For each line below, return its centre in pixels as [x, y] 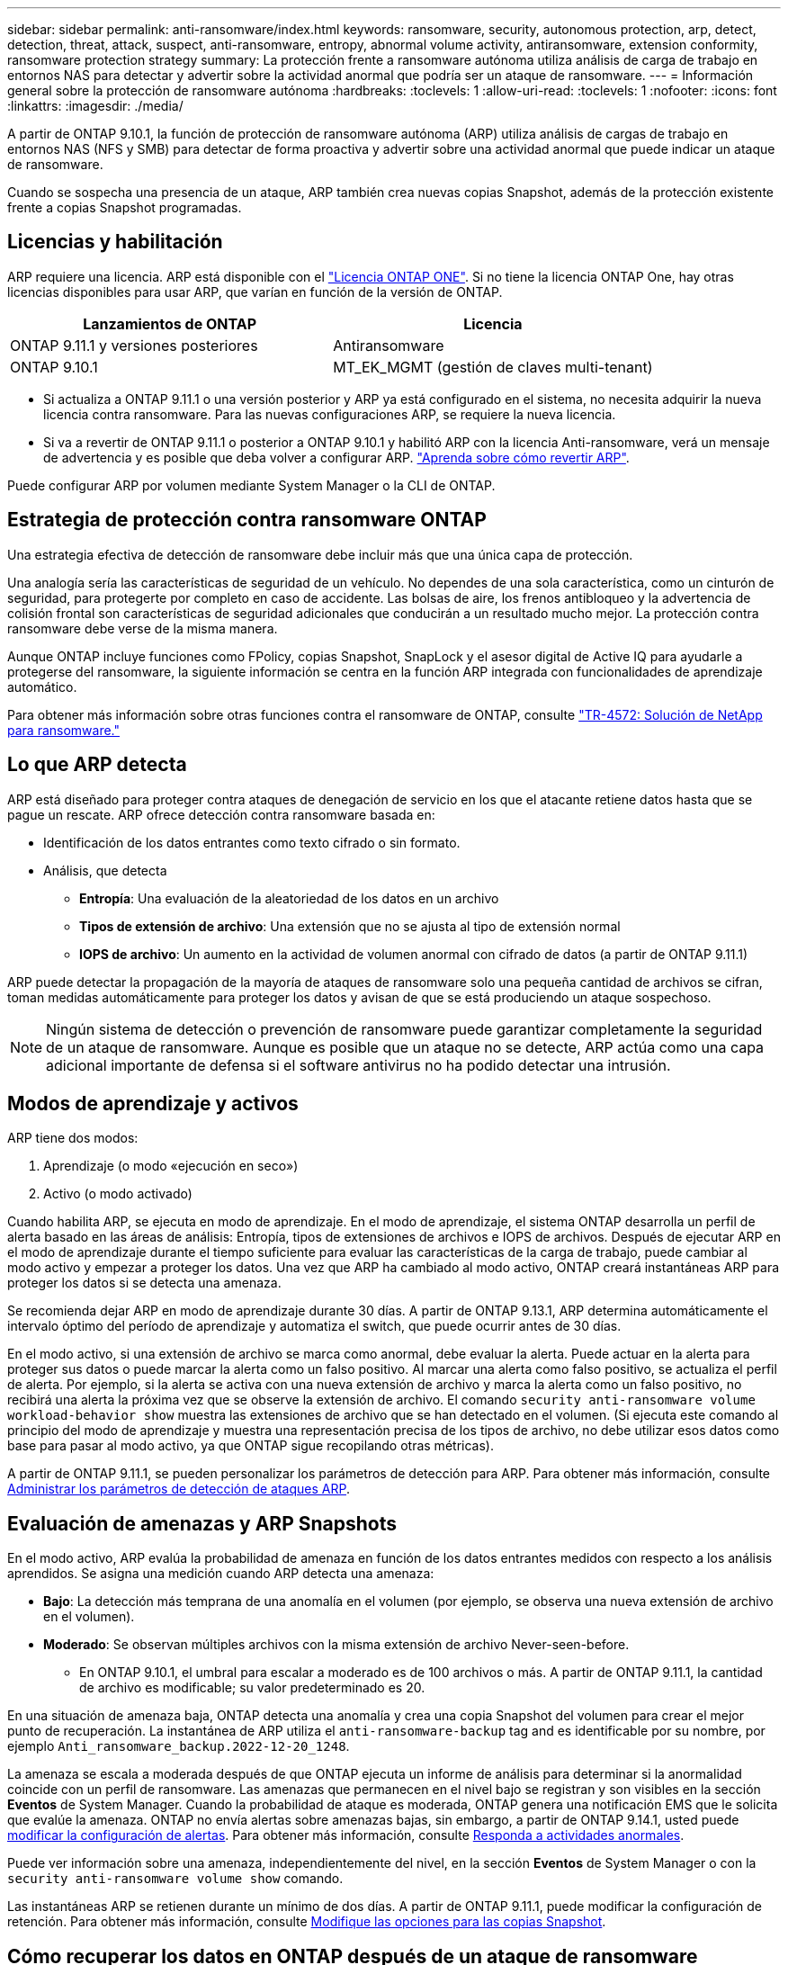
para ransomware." [64, 730]
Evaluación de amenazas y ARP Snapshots [202, 1523]
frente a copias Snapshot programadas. [125, 207]
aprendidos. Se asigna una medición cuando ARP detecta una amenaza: [221, 1574]
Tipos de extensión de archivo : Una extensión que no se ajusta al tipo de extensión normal [350, 926]
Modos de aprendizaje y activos [153, 1103]
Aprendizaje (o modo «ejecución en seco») [171, 1166]
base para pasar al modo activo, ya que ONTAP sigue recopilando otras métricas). [251, 1446]
